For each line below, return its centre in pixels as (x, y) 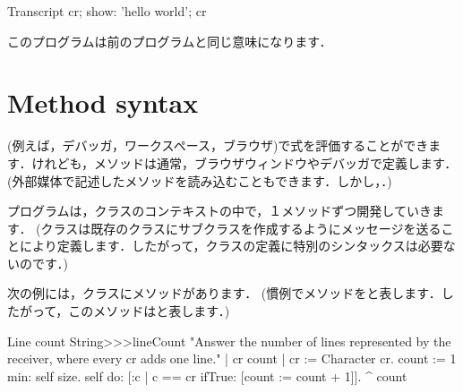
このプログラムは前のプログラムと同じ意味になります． (170, 41)
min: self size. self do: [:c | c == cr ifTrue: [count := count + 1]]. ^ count (207, 375)
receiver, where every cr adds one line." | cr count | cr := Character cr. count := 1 (232, 358)
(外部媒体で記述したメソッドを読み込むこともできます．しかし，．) (200, 180)
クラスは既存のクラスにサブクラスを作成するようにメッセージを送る (241, 228)
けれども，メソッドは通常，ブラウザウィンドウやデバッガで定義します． (244, 162)
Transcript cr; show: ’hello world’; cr (107, 11)
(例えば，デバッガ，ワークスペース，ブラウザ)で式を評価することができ (218, 145)
